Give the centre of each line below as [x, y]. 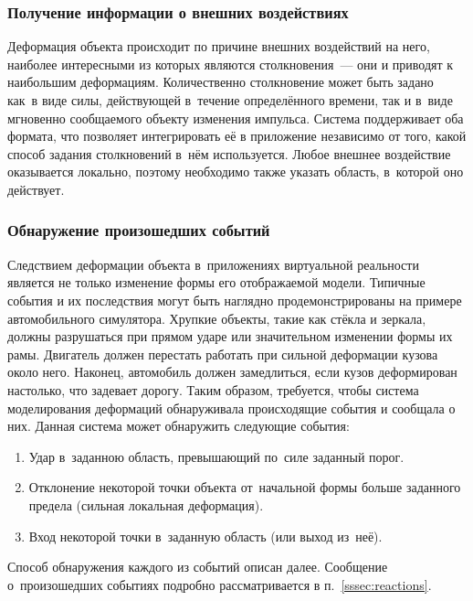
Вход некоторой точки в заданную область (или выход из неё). [205, 536]
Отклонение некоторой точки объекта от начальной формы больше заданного [245, 487]
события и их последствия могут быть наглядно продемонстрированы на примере [235, 300]
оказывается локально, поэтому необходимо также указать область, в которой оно [236, 172]
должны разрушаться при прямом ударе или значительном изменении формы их [230, 336]
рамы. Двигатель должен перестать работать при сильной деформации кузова [223, 354]
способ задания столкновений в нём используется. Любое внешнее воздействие [229, 153]
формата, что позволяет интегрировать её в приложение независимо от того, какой [237, 136]
